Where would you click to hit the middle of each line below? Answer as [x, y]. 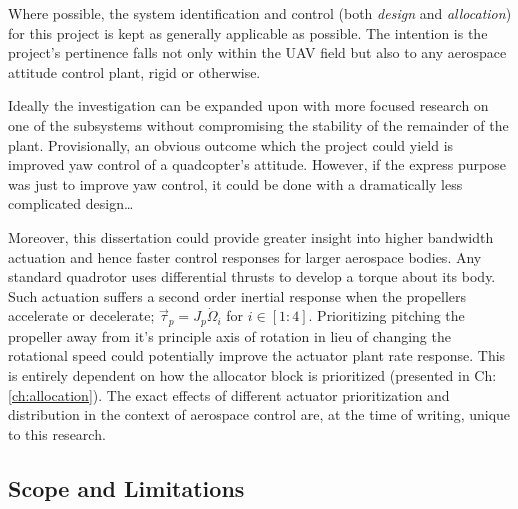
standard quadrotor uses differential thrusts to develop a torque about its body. [252, 276]
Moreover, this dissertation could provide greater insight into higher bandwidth [251, 236]
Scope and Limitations [126, 487]
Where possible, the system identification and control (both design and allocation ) [260, 13]
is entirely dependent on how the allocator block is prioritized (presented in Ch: [252, 374]
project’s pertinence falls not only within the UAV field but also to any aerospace [257, 52]
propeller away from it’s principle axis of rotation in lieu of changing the [229, 335]
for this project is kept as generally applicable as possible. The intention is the [248, 32]
